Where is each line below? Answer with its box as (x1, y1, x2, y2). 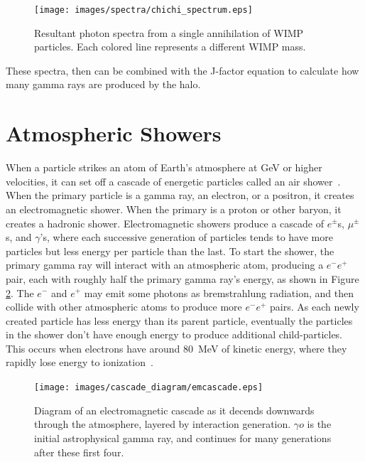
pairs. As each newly (270, 299, 359, 314)
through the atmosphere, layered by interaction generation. (34, 417, 291, 431)
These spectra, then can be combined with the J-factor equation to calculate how (6, 63, 359, 77)
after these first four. (34, 444, 124, 459)
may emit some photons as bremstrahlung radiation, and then (84, 285, 354, 300)
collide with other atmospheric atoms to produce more (6, 299, 242, 314)
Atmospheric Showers (6, 119, 222, 148)
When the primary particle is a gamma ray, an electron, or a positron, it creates (6, 188, 354, 203)
